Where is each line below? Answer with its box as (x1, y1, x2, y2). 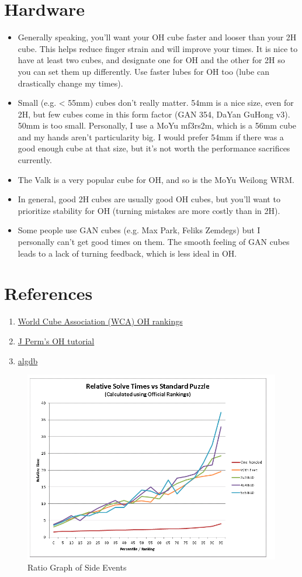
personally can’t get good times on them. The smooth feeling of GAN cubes (18, 236, 290, 248)
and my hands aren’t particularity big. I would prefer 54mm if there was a (18, 130, 284, 143)
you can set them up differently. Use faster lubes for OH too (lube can (18, 65, 269, 77)
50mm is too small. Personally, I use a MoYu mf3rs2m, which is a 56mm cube (18, 119, 297, 132)
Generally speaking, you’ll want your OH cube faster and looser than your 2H (18, 31, 297, 43)
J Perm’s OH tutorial (18, 334, 95, 347)
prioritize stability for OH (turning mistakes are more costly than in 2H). (18, 204, 280, 216)
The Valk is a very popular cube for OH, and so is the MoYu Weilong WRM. (18, 173, 294, 185)
